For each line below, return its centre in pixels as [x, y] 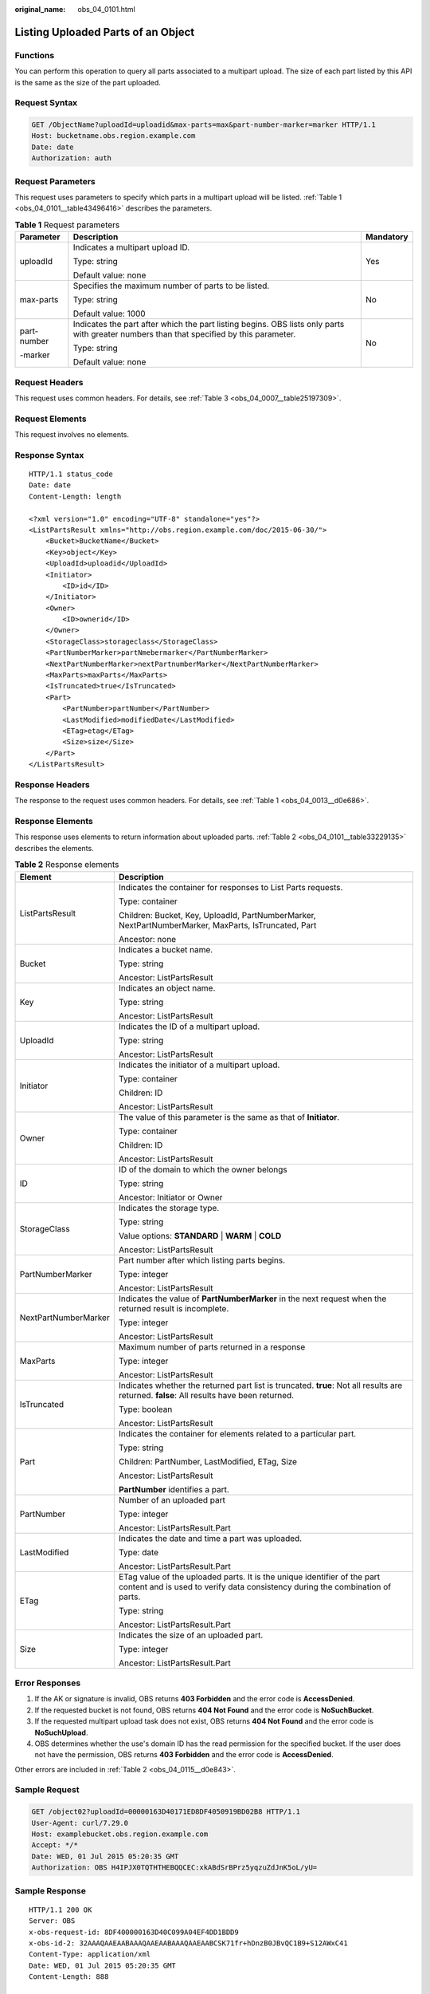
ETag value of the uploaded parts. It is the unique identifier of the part [249, 1577]
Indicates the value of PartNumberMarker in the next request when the [252, 1298]
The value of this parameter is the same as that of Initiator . [229, 1117]
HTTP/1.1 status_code [71, 474]
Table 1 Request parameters [67, 225]
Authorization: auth [71, 158]
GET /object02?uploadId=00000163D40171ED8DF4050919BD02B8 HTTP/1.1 [166, 1812]
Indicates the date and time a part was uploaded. [210, 1538]
